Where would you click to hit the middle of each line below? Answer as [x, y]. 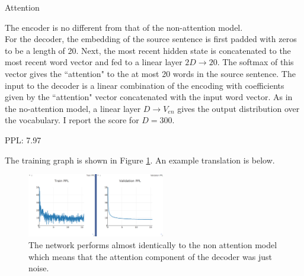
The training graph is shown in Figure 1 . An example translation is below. [140, 160]
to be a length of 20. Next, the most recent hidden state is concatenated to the [148, 50]
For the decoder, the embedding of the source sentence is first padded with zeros [151, 39]
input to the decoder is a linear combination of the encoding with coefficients [145, 85]
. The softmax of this [255, 62]
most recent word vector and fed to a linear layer [94, 62]
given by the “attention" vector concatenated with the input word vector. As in [149, 97]
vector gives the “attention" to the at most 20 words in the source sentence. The [150, 73]
